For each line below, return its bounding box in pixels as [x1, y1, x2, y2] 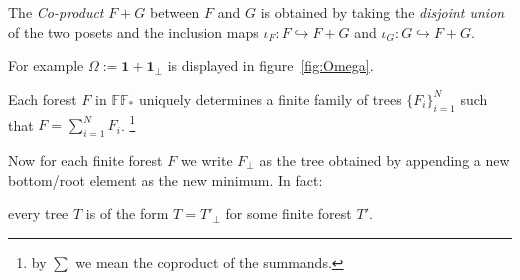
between [150, 2, 200, 22]
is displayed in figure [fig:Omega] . [167, 55, 374, 76]
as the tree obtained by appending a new [259, 150, 510, 171]
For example [8, 55, 84, 76]
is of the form [85, 203, 169, 224]
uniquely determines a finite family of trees [138, 88, 402, 109]
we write [180, 150, 233, 171]
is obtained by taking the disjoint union [260, 2, 505, 22]
